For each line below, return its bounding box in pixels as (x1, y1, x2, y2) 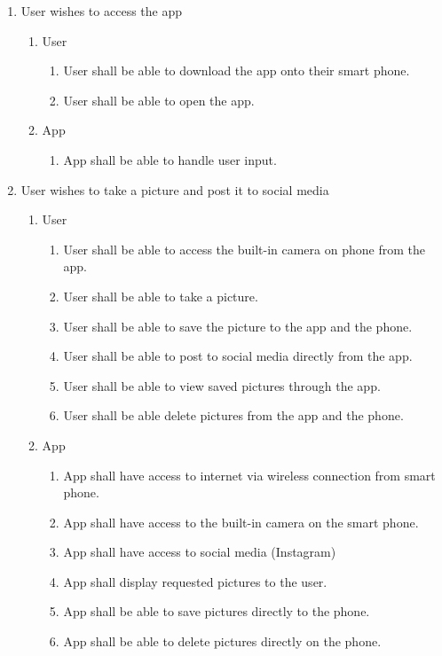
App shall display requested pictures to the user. (63, 572, 328, 590)
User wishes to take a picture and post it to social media (20, 180, 329, 199)
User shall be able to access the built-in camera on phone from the (63, 239, 425, 258)
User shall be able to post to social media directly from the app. (63, 347, 413, 365)
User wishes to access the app (20, 2, 182, 20)
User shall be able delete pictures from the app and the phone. (63, 406, 404, 425)
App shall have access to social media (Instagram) (63, 543, 336, 561)
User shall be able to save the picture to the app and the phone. (63, 316, 413, 335)
